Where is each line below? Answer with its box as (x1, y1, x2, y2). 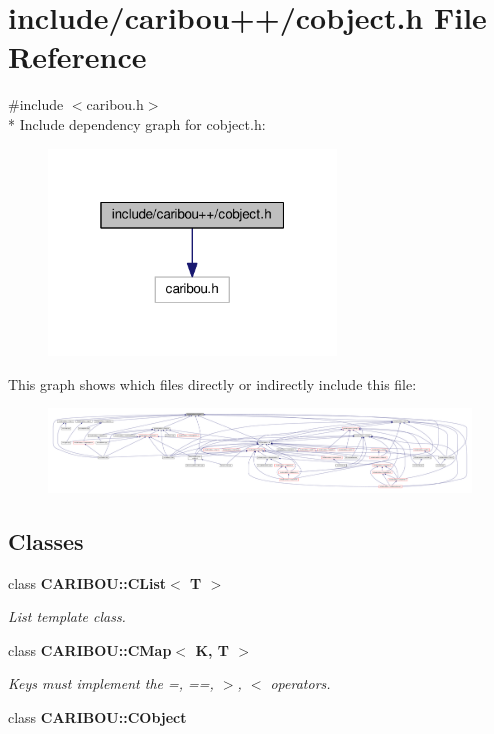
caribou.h (86, 94, 144, 115)
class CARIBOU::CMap (8, 639, 172, 660)
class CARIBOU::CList (8, 572, 167, 593)
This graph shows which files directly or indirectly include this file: (8, 373, 417, 394)
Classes (8, 525, 84, 556)
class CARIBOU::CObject (8, 706, 187, 727)
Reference (8, 36, 147, 77)
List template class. (8, 606, 126, 627)
